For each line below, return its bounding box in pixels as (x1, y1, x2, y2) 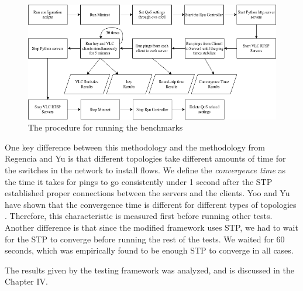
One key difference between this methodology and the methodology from (5, 141, 266, 153)
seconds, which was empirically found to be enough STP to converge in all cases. (5, 244, 294, 256)
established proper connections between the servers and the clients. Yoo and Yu (5, 187, 290, 199)
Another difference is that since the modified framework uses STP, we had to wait (5, 221, 298, 233)
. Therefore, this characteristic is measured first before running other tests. (5, 210, 273, 222)
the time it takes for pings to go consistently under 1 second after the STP (5, 175, 273, 187)
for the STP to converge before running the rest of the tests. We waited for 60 (5, 232, 285, 245)
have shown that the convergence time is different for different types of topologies (5, 198, 297, 210)
